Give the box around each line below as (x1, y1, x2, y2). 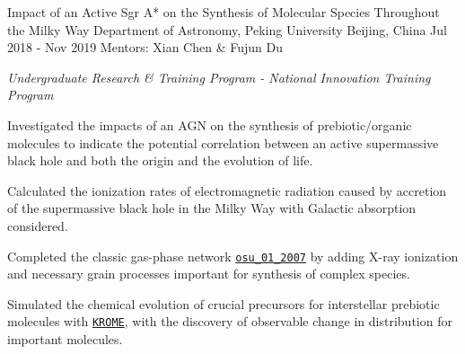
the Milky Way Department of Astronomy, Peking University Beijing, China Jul (7, 20, 447, 39)
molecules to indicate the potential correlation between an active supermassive (7, 133, 439, 152)
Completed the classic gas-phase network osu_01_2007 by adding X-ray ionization (7, 246, 459, 265)
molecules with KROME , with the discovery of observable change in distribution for (7, 312, 452, 331)
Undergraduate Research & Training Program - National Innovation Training (7, 67, 431, 86)
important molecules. (7, 330, 123, 349)
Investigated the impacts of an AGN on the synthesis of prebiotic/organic (7, 115, 412, 134)
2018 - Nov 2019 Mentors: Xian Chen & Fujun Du (7, 38, 283, 57)
